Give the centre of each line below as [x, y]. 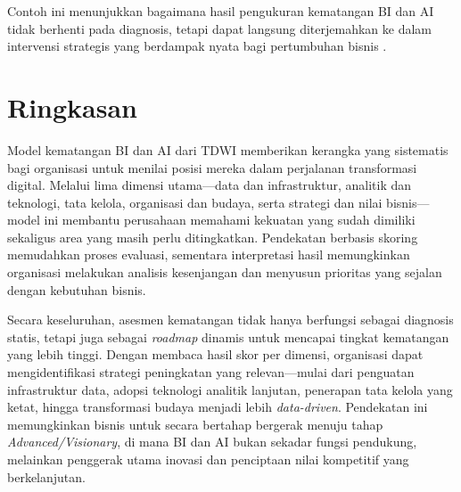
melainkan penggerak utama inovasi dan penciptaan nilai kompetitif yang [208, 459]
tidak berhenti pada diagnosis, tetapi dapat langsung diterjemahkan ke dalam [219, 28]
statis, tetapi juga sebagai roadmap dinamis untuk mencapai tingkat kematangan [228, 336]
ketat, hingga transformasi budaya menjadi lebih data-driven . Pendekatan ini [218, 407]
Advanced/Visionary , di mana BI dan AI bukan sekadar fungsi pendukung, [212, 442]
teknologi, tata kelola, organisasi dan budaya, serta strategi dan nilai [195, 202]
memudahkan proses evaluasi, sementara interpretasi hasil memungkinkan [209, 254]
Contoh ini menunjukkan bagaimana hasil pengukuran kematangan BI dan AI [221, 11]
